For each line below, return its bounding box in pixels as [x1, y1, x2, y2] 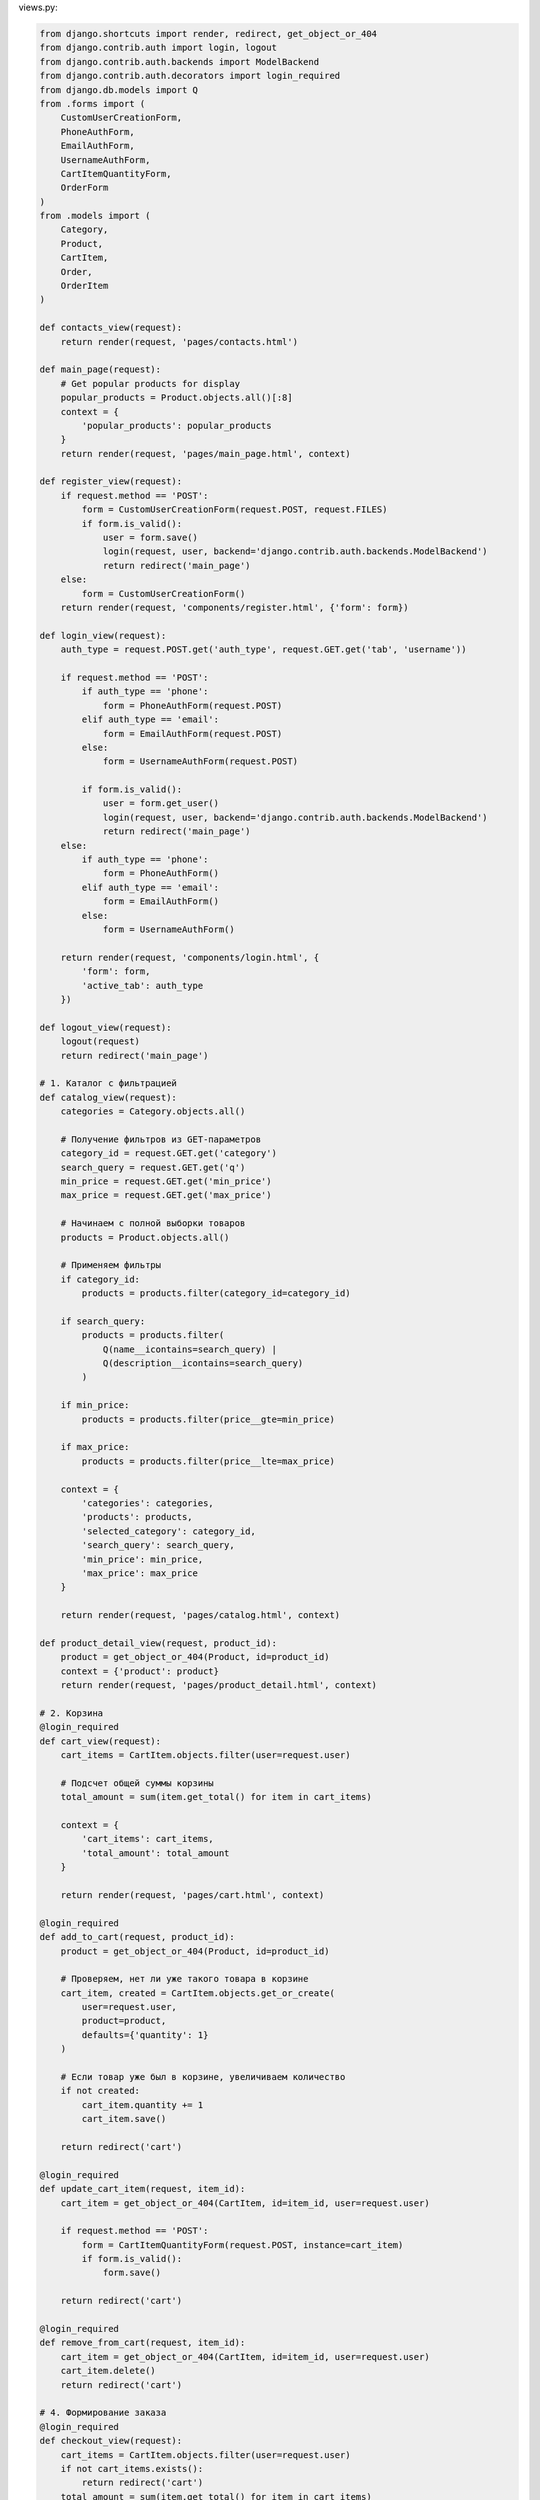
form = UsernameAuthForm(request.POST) [102, 756, 299, 767]
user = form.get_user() [102, 798, 220, 809]
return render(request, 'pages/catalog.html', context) [60, 1610, 341, 1621]
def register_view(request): [39, 476, 183, 487]
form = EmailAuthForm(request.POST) [102, 728, 283, 739]
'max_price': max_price [81, 1567, 199, 1579]
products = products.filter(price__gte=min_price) [81, 1413, 335, 1425]
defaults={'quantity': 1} [81, 2029, 209, 2040]
